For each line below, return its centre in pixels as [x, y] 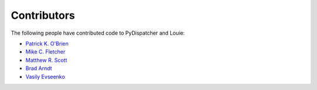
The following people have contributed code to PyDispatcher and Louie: [98, 33]
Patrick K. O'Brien [47, 44]
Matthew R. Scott [46, 60]
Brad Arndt [39, 68]
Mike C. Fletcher [45, 52]
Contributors [43, 15]
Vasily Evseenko [45, 76]
